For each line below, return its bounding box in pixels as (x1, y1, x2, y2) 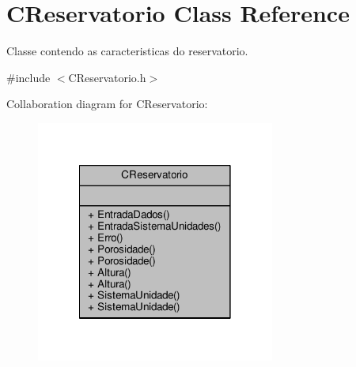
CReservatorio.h (68, 69, 146, 85)
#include (6, 69, 51, 85)
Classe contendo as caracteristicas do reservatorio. (6, 43, 248, 59)
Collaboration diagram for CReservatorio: (6, 95, 208, 112)
